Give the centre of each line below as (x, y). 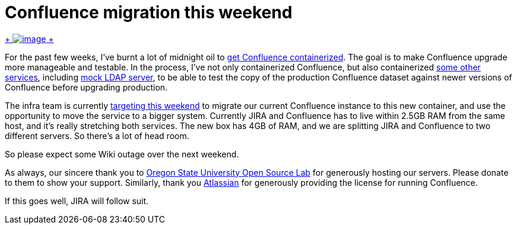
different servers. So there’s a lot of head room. (97, 136)
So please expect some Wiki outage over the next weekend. (122, 154)
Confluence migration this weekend (149, 12)
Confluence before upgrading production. (86, 87)
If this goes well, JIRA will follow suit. (77, 201)
